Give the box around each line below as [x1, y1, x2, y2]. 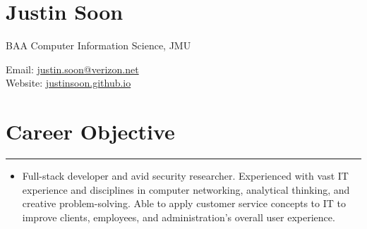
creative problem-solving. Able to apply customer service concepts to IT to [22, 196, 346, 211]
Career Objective [6, 117, 175, 146]
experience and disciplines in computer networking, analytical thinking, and [22, 182, 350, 197]
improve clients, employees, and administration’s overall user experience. [22, 209, 335, 224]
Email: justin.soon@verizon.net [6, 61, 139, 76]
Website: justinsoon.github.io [6, 75, 131, 90]
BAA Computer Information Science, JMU [6, 38, 191, 53]
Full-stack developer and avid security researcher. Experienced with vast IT [22, 168, 349, 183]
